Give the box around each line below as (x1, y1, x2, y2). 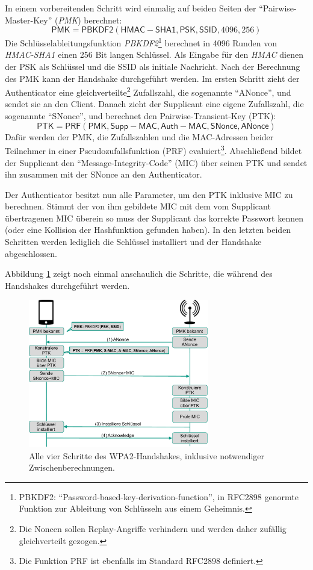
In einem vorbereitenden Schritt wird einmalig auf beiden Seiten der (5, 2, 256, 14)
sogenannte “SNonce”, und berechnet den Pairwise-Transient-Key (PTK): (5, 110, 276, 122)
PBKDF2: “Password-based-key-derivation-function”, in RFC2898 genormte (19, 490, 299, 503)
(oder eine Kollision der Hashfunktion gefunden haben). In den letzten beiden (5, 223, 291, 236)
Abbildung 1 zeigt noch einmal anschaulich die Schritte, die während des (5, 267, 273, 280)
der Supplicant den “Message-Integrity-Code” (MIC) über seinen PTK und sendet (5, 156, 308, 169)
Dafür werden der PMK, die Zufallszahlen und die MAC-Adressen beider (5, 130, 274, 143)
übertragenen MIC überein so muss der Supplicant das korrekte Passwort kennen (5, 211, 303, 224)
